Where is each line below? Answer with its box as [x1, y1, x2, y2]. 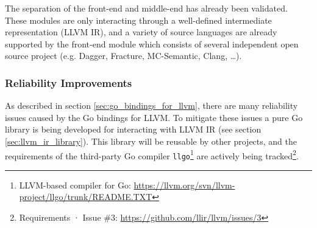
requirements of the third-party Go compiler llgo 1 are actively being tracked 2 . [5, 147, 299, 162]
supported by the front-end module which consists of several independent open [5, 37, 299, 50]
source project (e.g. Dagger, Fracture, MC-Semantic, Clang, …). [5, 49, 242, 62]
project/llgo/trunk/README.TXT [19, 190, 152, 203]
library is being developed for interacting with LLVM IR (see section [5, 123, 262, 136]
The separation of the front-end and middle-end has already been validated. [5, 2, 288, 14]
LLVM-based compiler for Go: [19, 178, 131, 191]
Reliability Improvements [5, 75, 132, 90]
